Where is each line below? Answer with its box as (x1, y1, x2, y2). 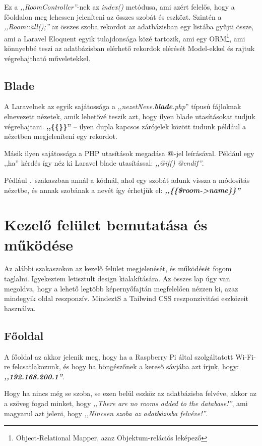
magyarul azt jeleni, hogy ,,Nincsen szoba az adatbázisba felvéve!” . (4, 408, 208, 418)
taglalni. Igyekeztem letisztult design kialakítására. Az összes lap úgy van (4, 273, 230, 284)
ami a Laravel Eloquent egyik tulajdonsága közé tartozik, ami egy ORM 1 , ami (4, 31, 245, 43)
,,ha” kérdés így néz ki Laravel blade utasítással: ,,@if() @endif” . (4, 158, 204, 168)
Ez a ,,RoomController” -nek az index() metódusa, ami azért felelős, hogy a (4, 2, 235, 12)
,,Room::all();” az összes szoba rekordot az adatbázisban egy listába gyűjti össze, (4, 21, 254, 32)
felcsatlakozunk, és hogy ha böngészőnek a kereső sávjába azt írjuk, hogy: (12, 361, 239, 372)
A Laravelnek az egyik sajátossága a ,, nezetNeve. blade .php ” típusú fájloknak (4, 101, 241, 112)
